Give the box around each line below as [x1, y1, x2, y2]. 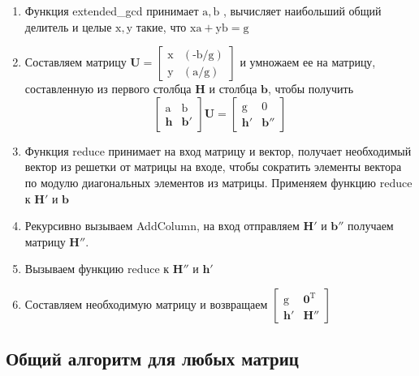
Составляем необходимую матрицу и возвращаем [24, 295, 268, 312]
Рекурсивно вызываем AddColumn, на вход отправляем [24, 217, 300, 234]
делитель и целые [24, 18, 112, 35]
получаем [348, 217, 394, 234]
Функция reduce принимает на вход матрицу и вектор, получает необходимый [24, 142, 412, 159]
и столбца [209, 80, 257, 97]
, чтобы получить [268, 80, 354, 97]
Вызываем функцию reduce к [24, 260, 170, 277]
